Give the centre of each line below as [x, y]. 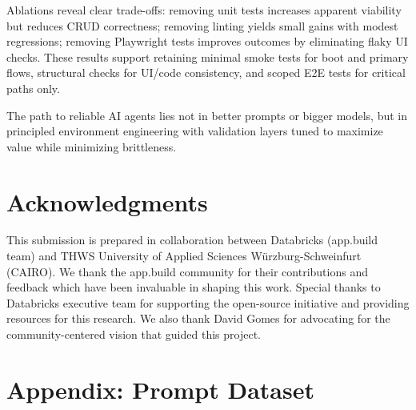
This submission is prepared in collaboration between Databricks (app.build [192, 240]
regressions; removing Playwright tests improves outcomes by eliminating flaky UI [207, 41]
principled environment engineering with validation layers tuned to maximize [195, 131]
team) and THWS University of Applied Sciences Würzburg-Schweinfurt [184, 256]
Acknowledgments [107, 201]
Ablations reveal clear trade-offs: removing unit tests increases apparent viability [204, 10]
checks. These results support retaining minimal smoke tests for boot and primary [208, 56]
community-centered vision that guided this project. [134, 334]
